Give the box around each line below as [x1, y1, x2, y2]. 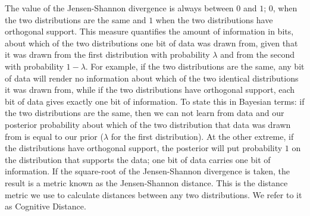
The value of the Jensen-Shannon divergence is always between [5, 2, 234, 14]
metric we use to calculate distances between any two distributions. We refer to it [5, 188, 302, 201]
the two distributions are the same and [5, 13, 146, 26]
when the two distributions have [155, 13, 273, 26]
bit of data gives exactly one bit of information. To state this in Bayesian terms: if [5, 95, 305, 107]
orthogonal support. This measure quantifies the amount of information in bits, [5, 25, 294, 37]
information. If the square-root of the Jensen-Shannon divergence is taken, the [5, 165, 290, 177]
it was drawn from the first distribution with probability [5, 48, 210, 61]
